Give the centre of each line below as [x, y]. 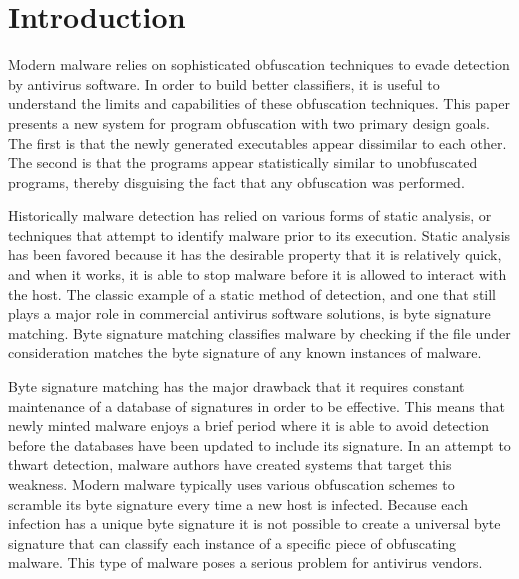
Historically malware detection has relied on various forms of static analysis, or [250, 215]
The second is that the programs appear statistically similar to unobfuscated [243, 162]
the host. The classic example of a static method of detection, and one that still [252, 293]
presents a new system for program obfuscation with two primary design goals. [249, 122]
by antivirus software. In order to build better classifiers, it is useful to [224, 83]
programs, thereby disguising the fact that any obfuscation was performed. [236, 181]
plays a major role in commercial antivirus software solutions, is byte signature [249, 313]
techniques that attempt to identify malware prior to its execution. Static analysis [259, 234]
